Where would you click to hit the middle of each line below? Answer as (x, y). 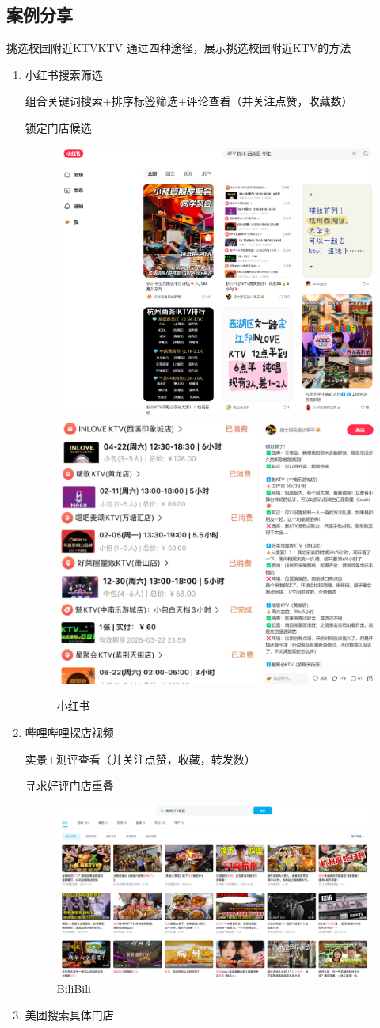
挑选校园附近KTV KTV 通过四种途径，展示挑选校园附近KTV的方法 (179, 48)
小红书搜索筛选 (64, 74)
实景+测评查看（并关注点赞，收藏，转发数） (140, 759)
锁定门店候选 (58, 127)
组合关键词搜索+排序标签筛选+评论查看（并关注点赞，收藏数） (189, 101)
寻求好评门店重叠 (69, 785)
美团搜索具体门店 (69, 1015)
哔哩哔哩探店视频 (69, 732)
